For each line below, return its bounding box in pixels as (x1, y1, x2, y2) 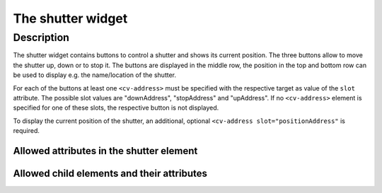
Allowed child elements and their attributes (13, 167, 208, 180)
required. (13, 127, 40, 135)
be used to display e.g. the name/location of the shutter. (13, 71, 177, 79)
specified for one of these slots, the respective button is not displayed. (13, 103, 219, 112)
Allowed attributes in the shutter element (13, 145, 198, 157)
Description (13, 31, 70, 44)
